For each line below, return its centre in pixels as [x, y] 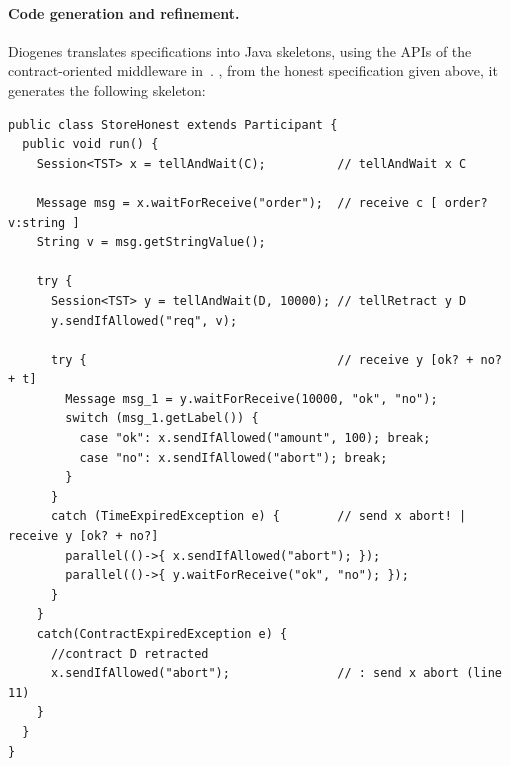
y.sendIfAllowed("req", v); [144, 320]
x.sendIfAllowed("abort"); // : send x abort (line [276, 673]
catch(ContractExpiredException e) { [162, 634]
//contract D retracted [129, 653]
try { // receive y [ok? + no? [276, 359]
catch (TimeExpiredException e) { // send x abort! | [258, 516]
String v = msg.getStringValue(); [151, 242]
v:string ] [44, 222]
